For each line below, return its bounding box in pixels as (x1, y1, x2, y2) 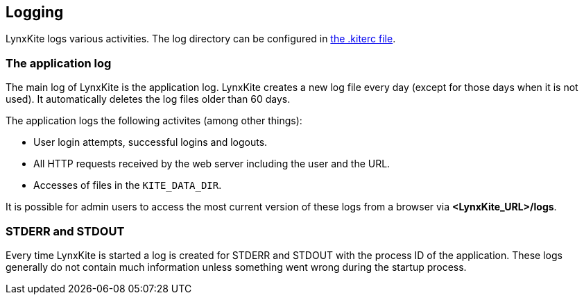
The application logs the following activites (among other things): (6, 115, 302, 127)
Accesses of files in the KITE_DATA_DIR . (33, 179, 222, 192)
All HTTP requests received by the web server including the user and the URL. (33, 158, 390, 170)
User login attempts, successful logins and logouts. (33, 136, 268, 149)
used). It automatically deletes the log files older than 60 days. (6, 93, 291, 106)
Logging (6, 3, 64, 21)
